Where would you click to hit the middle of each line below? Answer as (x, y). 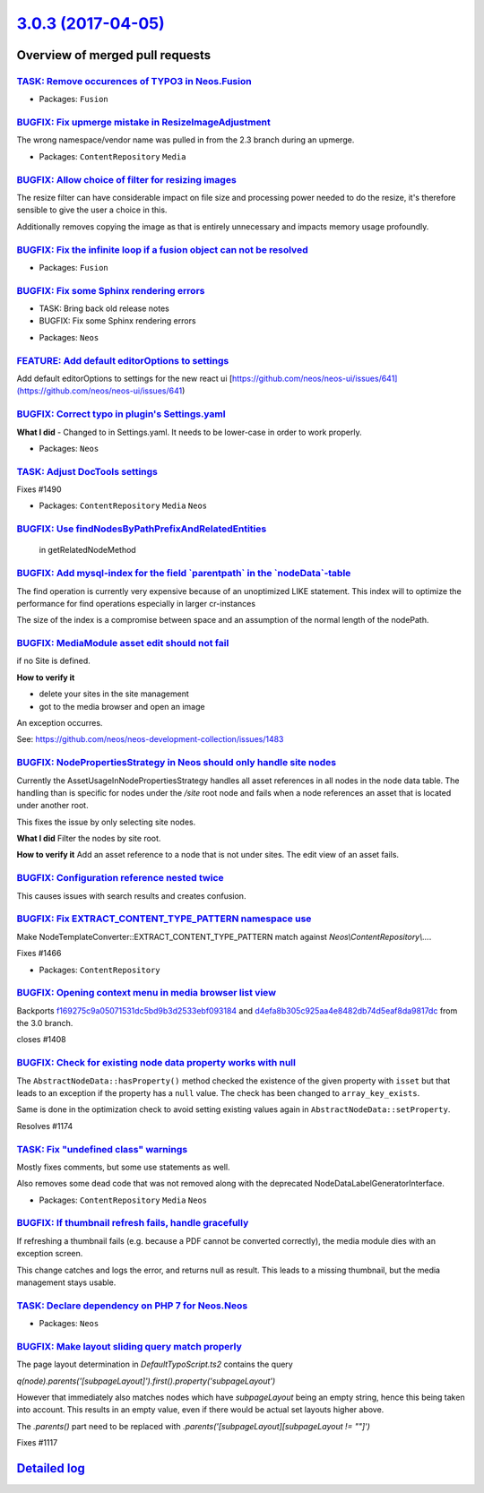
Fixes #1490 (39, 489)
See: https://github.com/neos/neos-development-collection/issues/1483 (150, 739)
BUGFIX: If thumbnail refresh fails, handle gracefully (133, 1223)
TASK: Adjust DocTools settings (87, 471)
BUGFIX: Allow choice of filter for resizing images (126, 179)
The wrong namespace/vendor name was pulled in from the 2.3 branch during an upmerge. (186, 140)
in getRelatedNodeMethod (87, 550)
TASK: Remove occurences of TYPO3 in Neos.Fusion (134, 81)
